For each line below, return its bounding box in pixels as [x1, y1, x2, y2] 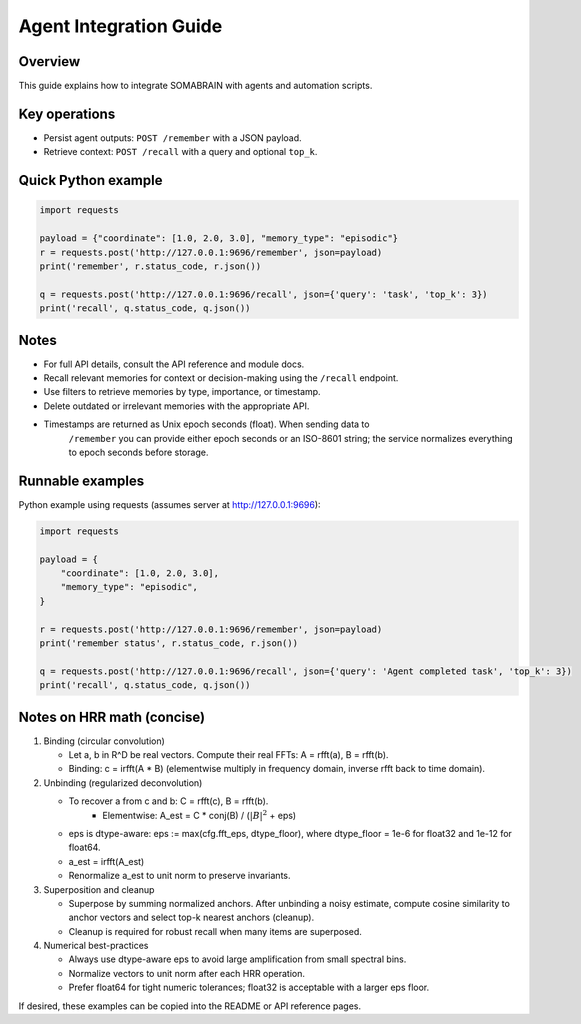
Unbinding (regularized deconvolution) [43, 776, 203, 789]
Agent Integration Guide [18, 15, 223, 37]
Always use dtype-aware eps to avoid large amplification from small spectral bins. [68, 953, 407, 965]
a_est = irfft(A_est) [68, 855, 145, 867]
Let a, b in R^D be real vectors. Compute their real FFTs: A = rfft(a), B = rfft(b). [68, 749, 389, 761]
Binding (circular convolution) [43, 735, 165, 747]
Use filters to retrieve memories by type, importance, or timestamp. [43, 386, 321, 398]
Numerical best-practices [43, 940, 149, 952]
